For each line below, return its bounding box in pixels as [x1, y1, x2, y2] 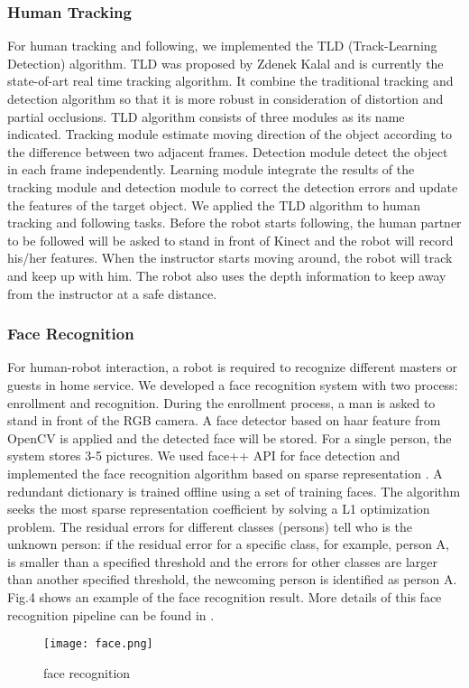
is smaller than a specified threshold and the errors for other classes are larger [7, 552, 437, 571]
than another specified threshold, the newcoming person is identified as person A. [7, 570, 457, 589]
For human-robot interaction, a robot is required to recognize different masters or [7, 358, 457, 377]
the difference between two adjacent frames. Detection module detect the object [7, 142, 448, 161]
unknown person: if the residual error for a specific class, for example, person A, [7, 535, 450, 553]
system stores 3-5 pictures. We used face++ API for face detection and [7, 446, 400, 465]
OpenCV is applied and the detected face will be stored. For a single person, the [7, 428, 452, 447]
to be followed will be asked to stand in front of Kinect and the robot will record [7, 230, 454, 249]
